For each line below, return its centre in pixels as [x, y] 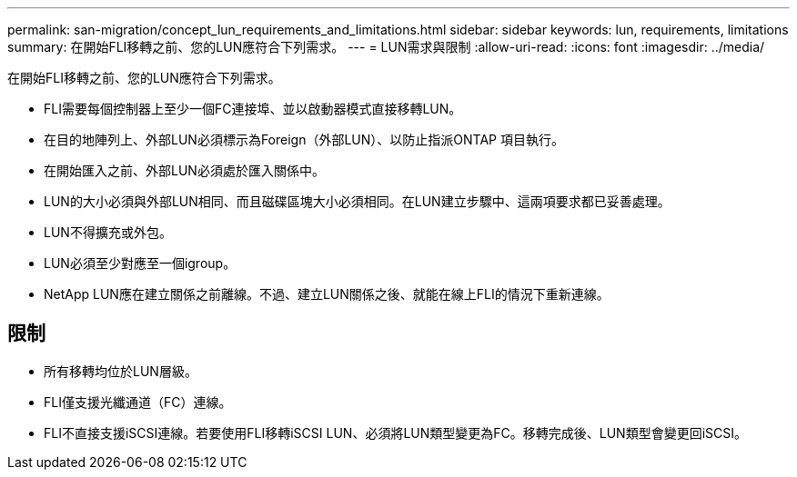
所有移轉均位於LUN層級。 [121, 371]
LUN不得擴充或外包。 [108, 232]
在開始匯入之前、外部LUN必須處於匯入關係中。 [184, 170]
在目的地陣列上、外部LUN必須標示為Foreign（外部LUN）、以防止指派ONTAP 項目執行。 [304, 139]
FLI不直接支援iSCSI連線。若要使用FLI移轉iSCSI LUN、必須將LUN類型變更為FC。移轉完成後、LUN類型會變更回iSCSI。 [395, 432]
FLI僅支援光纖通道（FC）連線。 [138, 402]
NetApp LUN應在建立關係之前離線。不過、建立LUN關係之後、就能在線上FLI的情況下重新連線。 [327, 294]
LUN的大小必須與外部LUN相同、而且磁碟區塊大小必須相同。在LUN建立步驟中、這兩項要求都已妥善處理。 [357, 201]
